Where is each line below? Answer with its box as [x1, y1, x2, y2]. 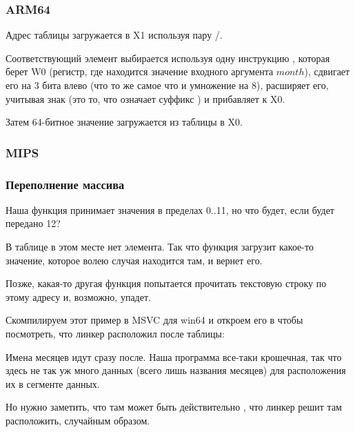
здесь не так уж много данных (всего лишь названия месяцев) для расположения [6, 363, 346, 377]
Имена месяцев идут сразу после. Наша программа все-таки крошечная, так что [6, 349, 342, 364]
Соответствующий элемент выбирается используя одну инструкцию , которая [6, 50, 330, 65]
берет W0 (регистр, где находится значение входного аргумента [6, 64, 274, 79]
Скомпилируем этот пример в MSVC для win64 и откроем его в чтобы [6, 313, 303, 327]
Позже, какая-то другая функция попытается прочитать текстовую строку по [6, 276, 327, 291]
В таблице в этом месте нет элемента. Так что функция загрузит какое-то [6, 239, 314, 254]
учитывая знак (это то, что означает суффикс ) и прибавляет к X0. [6, 91, 285, 106]
